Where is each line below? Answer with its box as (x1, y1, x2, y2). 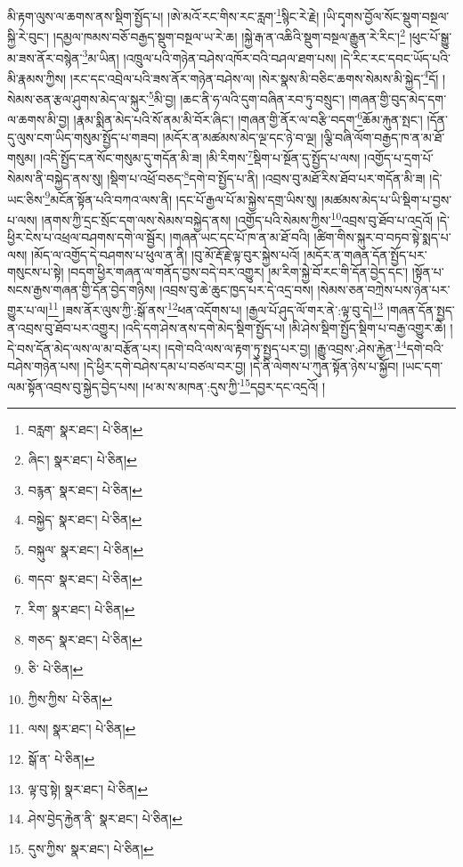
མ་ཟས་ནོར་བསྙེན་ (7, 48, 83, 67)
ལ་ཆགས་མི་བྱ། (7, 109, 69, 128)
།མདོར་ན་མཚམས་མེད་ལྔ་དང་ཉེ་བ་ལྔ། (162, 127, 317, 146)
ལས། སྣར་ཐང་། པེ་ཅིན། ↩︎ (28, 719, 136, 738)
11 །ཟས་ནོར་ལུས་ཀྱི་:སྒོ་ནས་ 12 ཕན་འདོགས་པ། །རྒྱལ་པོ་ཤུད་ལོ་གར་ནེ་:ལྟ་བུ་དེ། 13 (48, 298, 384, 320)
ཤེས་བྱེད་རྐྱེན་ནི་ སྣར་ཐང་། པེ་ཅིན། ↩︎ (28, 809, 183, 828)
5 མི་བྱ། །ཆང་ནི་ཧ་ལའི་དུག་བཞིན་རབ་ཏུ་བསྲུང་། (149, 87, 345, 108)
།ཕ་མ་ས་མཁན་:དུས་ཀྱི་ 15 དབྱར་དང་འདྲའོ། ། (142, 375, 326, 395)
